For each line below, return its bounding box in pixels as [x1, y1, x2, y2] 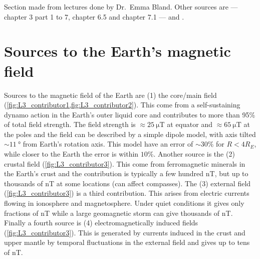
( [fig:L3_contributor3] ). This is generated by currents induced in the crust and [4, 227, 245, 237]
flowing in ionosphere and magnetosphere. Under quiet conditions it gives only [4, 198, 244, 208]
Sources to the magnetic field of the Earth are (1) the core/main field [4, 89, 217, 100]
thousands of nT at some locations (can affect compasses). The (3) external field [4, 178, 251, 188]
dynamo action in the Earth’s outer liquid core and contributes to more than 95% [4, 109, 255, 119]
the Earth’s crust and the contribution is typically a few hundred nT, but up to [4, 168, 248, 179]
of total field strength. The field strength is [4, 119, 136, 129]
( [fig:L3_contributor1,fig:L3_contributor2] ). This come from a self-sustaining [4, 99, 240, 110]
